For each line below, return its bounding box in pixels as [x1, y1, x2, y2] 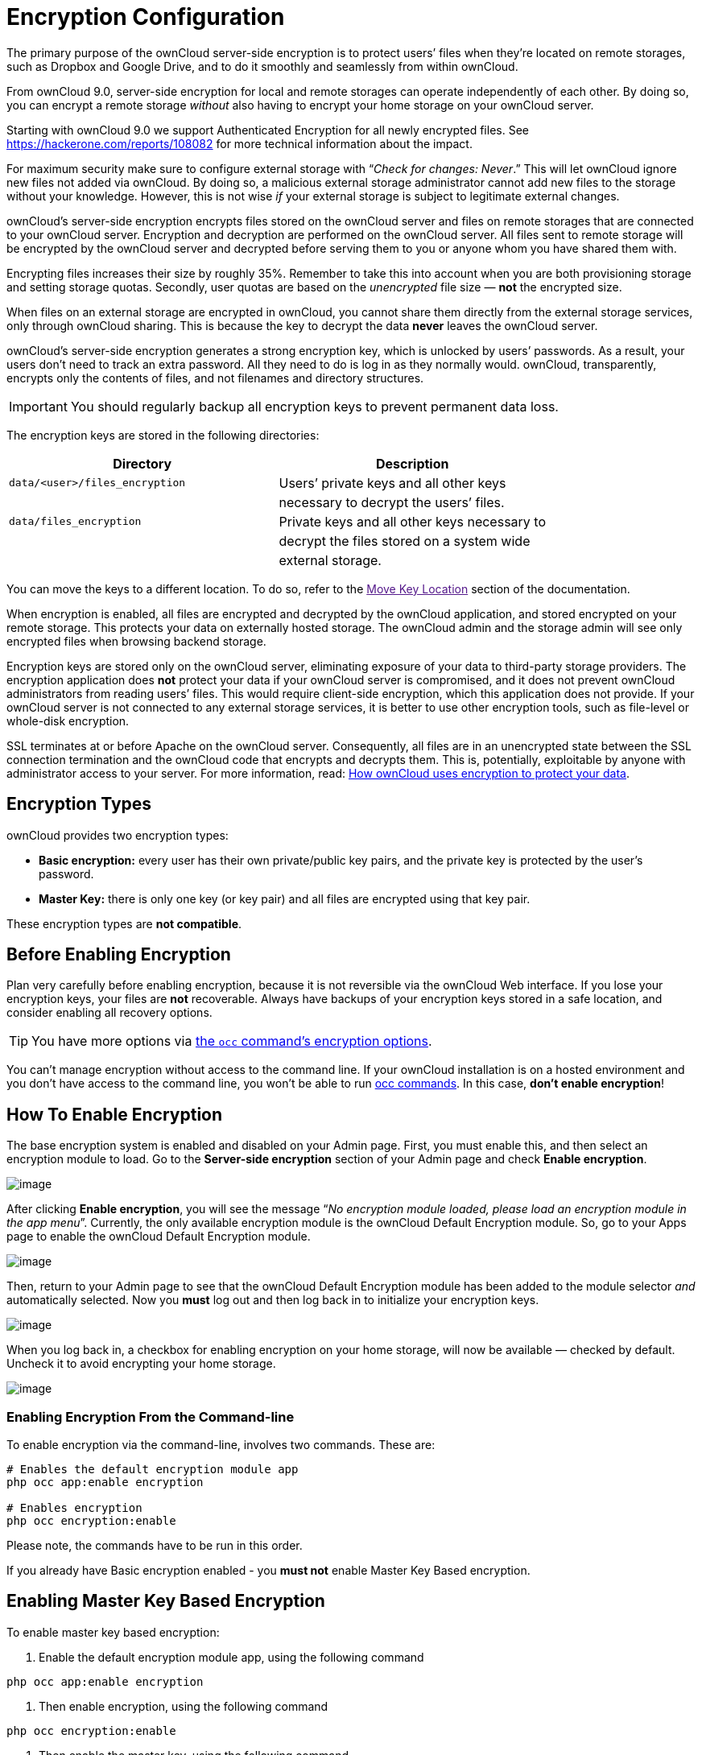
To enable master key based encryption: [6, 1625, 220, 1639]
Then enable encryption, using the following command [39, 1699, 328, 1713]
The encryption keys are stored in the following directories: [6, 427, 320, 442]
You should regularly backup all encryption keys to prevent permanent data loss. [70, 398, 559, 415]
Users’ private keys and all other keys [279, 474, 506, 491]
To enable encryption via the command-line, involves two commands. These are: [6, 1438, 436, 1452]
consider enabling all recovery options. [6, 1006, 213, 1020]
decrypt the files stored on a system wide [279, 532, 531, 549]
